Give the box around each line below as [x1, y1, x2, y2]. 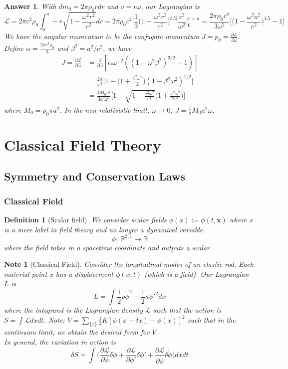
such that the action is [153, 305, 222, 315]
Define [4, 42, 24, 53]
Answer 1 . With [4, 1, 56, 11]
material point [4, 268, 47, 279]
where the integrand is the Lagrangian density [4, 305, 143, 315]
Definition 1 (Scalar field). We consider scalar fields [4, 214, 167, 224]
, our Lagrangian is [141, 1, 200, 11]
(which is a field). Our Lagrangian [144, 268, 249, 279]
